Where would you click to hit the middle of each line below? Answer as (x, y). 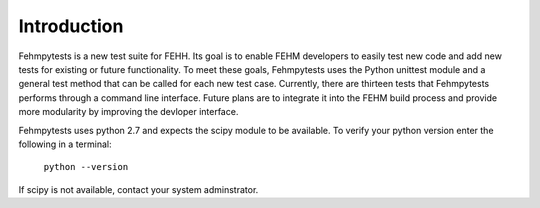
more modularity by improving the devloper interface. (128, 112)
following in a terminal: (65, 144)
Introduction (71, 26)
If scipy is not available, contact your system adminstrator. (138, 189)
